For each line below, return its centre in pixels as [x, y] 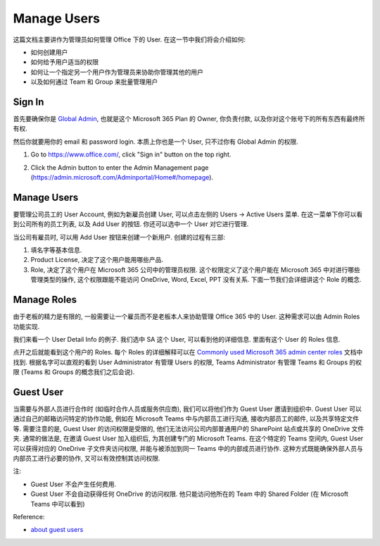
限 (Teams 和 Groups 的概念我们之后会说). [74, 372]
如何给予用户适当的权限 [64, 62]
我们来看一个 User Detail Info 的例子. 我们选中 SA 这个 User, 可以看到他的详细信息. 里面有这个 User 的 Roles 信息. [177, 339]
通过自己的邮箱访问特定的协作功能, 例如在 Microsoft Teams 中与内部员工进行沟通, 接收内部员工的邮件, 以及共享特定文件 [186, 418]
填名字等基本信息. [56, 250]
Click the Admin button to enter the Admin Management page [120, 167]
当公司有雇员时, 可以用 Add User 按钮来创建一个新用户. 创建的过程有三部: [119, 237]
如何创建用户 [49, 52]
